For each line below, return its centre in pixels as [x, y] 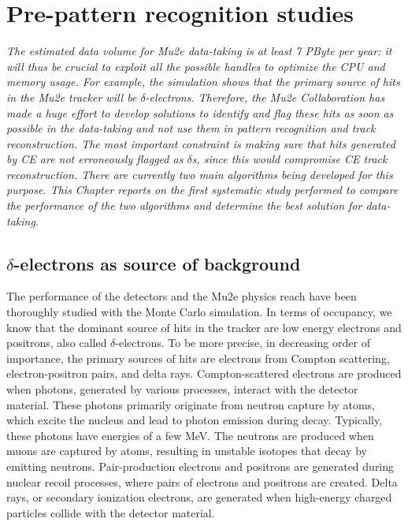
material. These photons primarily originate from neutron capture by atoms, [191, 404]
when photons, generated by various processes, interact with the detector [182, 389]
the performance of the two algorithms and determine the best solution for [184, 205]
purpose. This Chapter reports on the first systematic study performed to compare [202, 190]
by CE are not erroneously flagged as [95, 159]
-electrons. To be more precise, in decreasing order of [243, 343]
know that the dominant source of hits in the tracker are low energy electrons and [204, 327]
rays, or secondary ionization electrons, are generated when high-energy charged [199, 497]
